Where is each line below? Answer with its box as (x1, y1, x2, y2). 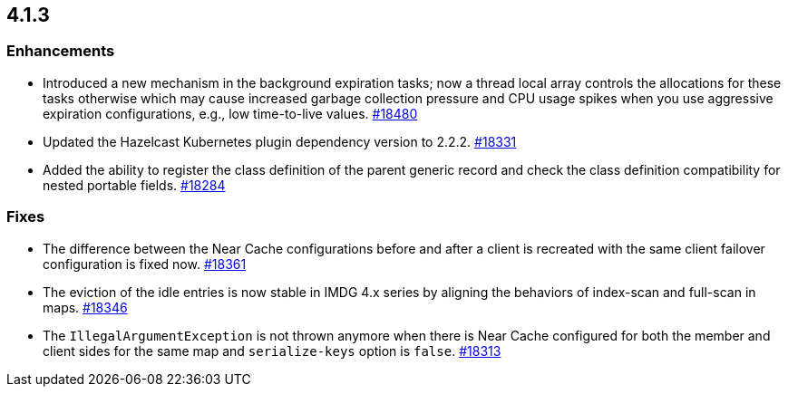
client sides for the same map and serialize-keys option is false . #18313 (43, 342, 501, 359)
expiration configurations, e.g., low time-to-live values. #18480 (43, 105, 418, 121)
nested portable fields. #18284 (43, 177, 226, 193)
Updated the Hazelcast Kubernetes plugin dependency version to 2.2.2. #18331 (43, 133, 517, 149)
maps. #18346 (43, 299, 128, 315)
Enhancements (6, 42, 115, 61)
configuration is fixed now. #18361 (43, 255, 247, 272)
